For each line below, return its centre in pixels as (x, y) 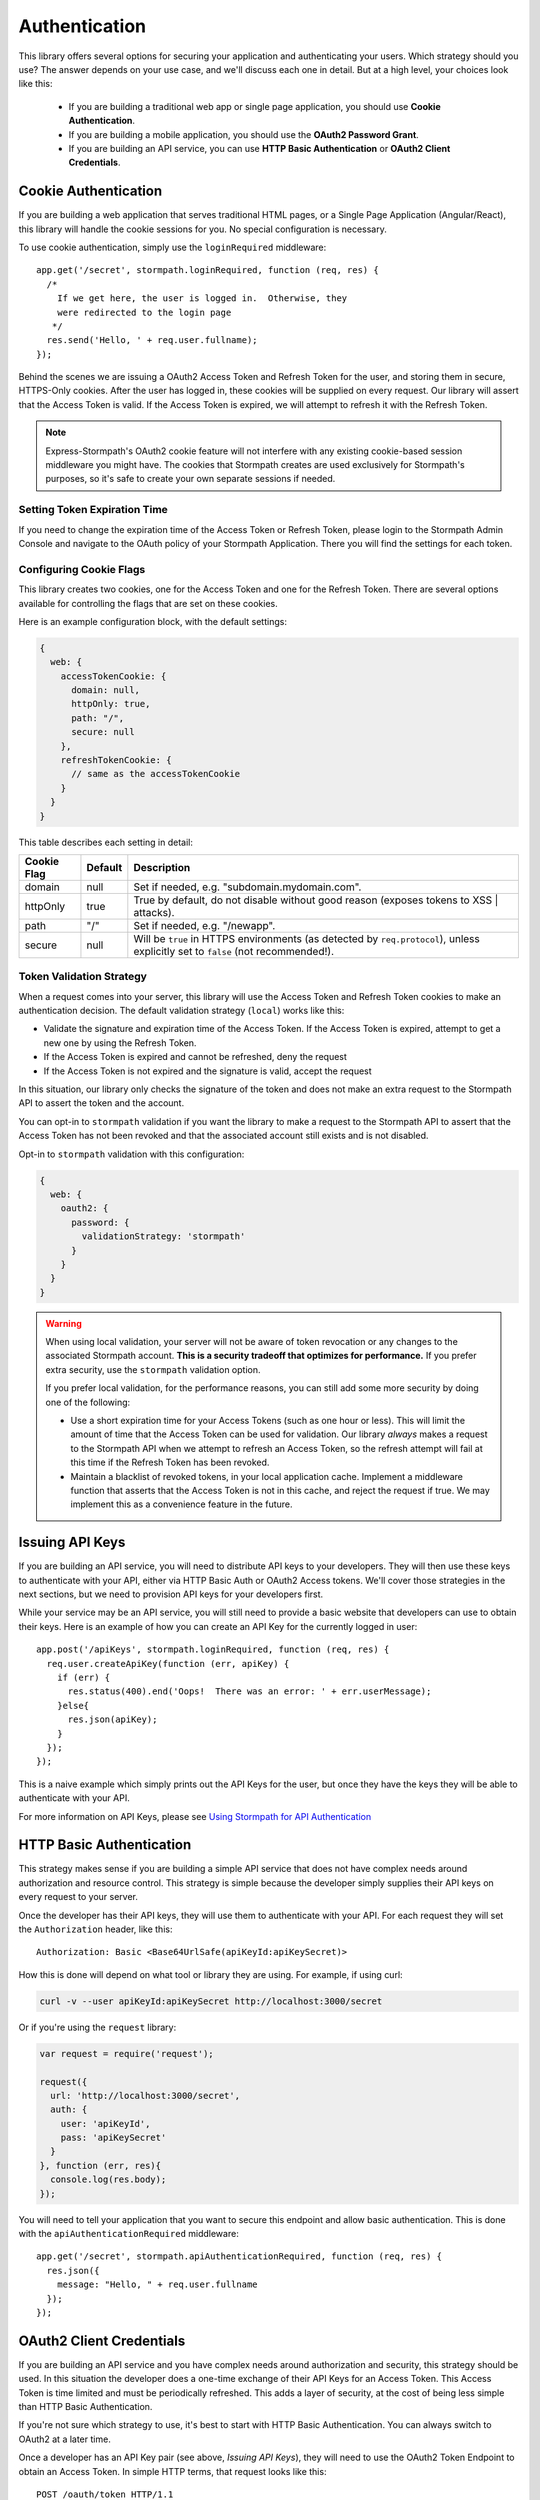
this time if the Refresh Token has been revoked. (170, 1462)
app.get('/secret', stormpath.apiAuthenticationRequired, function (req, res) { (239, 2256)
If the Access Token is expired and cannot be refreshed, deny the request (195, 1057)
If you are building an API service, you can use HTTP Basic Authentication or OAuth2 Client (259, 148)
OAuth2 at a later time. (65, 2439)
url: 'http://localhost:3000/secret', (145, 2095)
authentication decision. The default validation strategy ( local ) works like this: (181, 1011)
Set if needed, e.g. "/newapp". (204, 925)
